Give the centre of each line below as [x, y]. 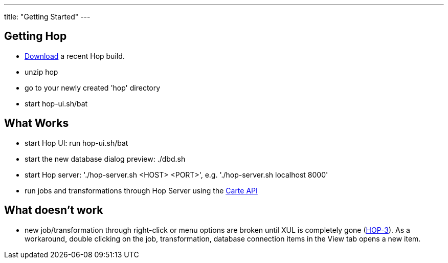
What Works [37, 123]
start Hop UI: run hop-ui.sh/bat [76, 143]
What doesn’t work [54, 210]
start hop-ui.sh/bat [56, 103]
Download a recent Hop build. [75, 56]
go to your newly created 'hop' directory [93, 87]
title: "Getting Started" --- [47, 17]
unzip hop [41, 72]
